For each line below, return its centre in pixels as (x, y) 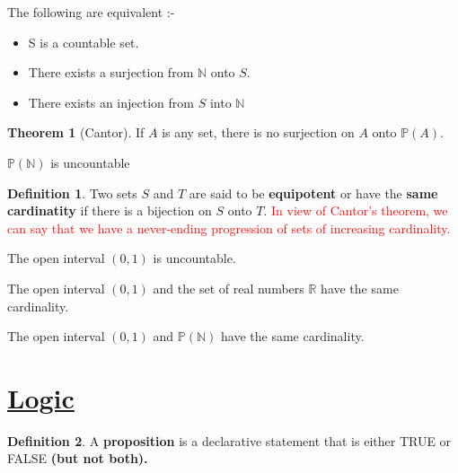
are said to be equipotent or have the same (313, 193)
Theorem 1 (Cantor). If (76, 132)
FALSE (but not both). (78, 458)
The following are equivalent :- (91, 12)
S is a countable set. (84, 42)
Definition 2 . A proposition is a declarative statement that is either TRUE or (229, 440)
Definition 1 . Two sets (72, 193)
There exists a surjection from (111, 72)
